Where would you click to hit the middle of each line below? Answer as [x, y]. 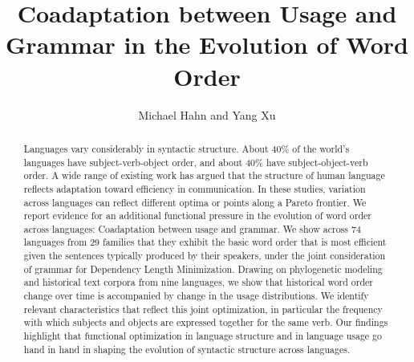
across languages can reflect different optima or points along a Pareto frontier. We [195, 202]
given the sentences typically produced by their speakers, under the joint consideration [205, 256]
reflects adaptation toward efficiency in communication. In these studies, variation [195, 188]
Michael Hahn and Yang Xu [207, 114]
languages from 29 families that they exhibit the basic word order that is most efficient [205, 242]
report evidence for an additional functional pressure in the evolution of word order [197, 216]
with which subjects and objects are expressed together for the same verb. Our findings [206, 322]
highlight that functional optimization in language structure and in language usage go [203, 336]
